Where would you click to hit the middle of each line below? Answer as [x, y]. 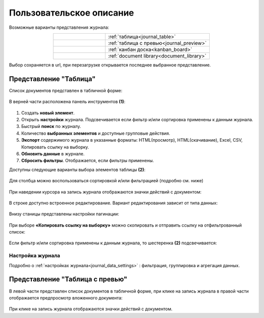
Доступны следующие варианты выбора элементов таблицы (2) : [77, 170]
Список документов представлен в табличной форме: [66, 90]
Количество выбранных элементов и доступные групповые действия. [96, 133]
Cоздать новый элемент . [48, 113]
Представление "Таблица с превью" [68, 279]
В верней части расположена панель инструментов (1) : [67, 102]
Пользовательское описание [72, 13]
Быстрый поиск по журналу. [51, 127]
